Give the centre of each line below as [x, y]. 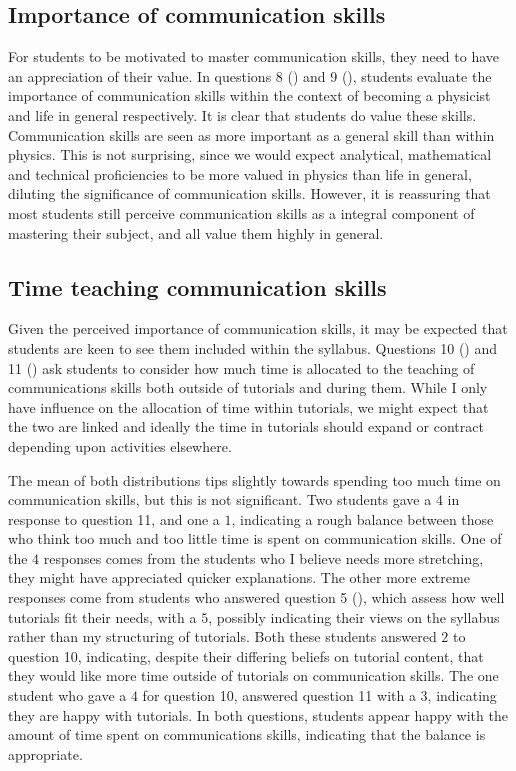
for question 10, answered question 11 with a [279, 695]
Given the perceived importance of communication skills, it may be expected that [258, 328]
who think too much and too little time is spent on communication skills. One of [255, 538]
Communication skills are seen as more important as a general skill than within [251, 134]
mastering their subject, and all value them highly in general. [196, 232]
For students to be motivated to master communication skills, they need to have [254, 56]
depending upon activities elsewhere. [120, 445]
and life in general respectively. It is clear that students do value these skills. [242, 114]
